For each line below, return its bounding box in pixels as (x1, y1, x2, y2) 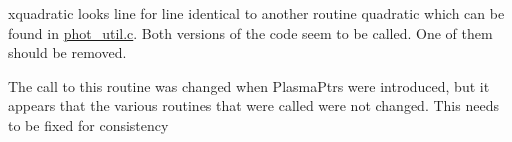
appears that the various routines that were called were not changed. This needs (8, 95, 499, 116)
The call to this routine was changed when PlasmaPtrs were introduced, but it (8, 75, 490, 96)
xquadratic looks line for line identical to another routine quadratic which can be (8, 3, 505, 23)
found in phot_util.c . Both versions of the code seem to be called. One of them (8, 22, 493, 43)
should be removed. (8, 42, 127, 63)
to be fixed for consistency (8, 114, 169, 135)
